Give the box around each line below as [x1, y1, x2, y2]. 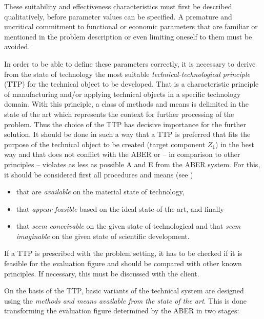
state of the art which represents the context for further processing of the [4, 108, 234, 119]
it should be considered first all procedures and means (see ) [4, 169, 193, 180]
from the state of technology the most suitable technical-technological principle [4, 68, 251, 79]
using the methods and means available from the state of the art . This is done [4, 295, 247, 306]
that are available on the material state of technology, [16, 186, 185, 197]
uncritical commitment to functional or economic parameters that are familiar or [4, 21, 258, 32]
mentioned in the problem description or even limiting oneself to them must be [4, 31, 252, 42]
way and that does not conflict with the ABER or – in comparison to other [4, 149, 240, 159]
